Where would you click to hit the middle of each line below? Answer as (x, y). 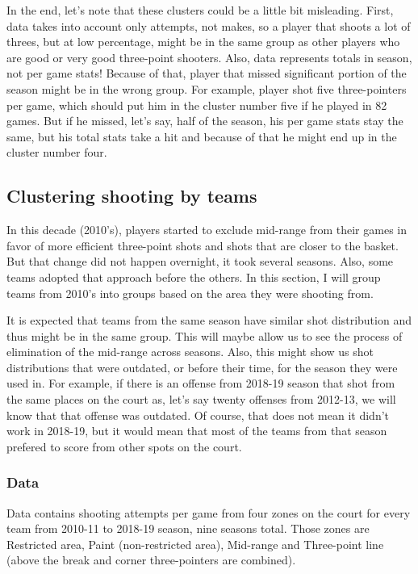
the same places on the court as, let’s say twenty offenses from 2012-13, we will (201, 399)
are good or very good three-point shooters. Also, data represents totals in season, (209, 57)
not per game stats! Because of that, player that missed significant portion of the (207, 73)
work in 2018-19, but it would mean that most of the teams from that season (197, 431)
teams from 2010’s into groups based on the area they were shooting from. (190, 293)
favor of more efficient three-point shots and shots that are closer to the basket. (203, 245)
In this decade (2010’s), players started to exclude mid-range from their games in (207, 230)
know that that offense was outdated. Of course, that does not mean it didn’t (198, 415)
